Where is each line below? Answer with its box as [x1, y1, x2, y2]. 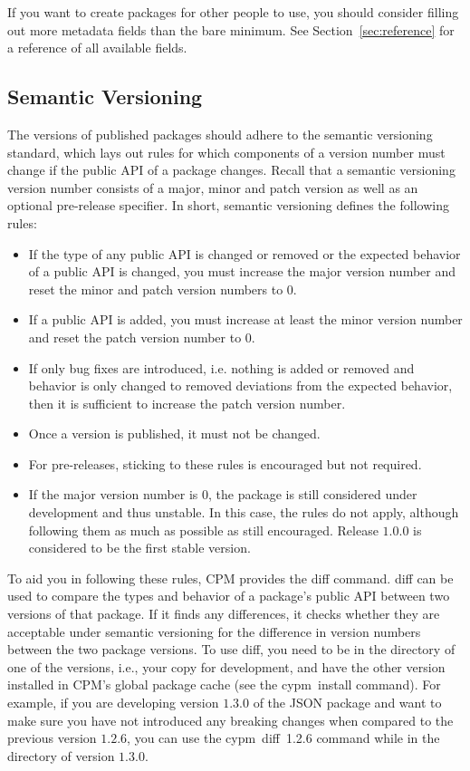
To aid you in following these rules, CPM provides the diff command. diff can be [7, 568, 454, 587]
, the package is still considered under [208, 485, 417, 504]
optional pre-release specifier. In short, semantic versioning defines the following [7, 196, 449, 215]
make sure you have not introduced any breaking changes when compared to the [7, 710, 454, 729]
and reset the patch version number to [28, 327, 242, 346]
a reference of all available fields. [7, 38, 187, 57]
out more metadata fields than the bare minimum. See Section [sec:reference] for [7, 20, 455, 39]
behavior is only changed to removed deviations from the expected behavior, [28, 376, 453, 395]
